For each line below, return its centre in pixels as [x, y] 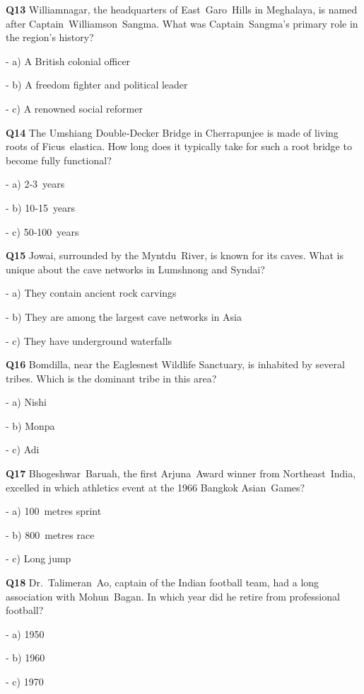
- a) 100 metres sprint [54, 511]
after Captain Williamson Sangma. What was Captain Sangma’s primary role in [182, 23]
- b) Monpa [30, 425]
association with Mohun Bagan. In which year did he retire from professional [173, 596]
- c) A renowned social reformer [74, 108]
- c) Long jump [39, 558]
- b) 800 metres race [50, 534]
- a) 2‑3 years [35, 184]
